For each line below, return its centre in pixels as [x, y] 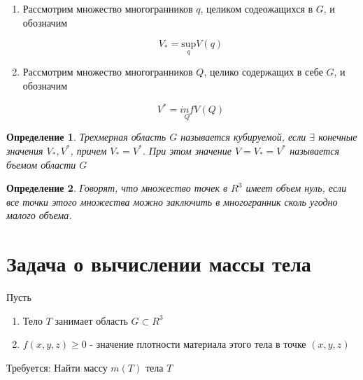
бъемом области [41, 164]
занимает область [91, 320]
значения [25, 150]
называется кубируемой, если [243, 137]
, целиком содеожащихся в [257, 8]
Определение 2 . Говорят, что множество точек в [117, 188]
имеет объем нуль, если [296, 188]
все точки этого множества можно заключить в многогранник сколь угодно [172, 201]
